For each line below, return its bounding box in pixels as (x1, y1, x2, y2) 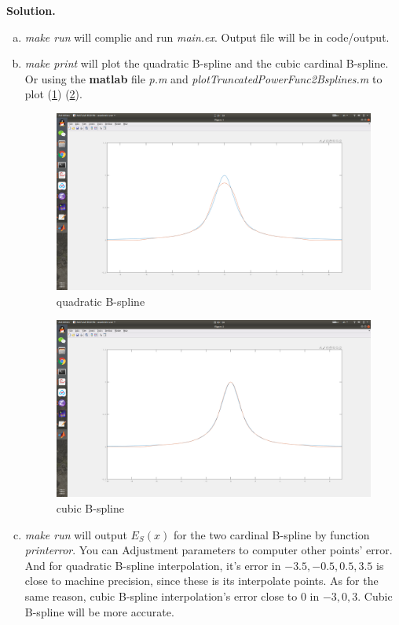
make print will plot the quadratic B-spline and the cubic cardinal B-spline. (24, 55, 389, 72)
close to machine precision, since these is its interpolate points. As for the (24, 572, 379, 589)
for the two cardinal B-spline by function (173, 526, 370, 542)
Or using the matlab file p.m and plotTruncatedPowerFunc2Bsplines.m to (24, 70, 383, 86)
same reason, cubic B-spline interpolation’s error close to (24, 587, 298, 604)
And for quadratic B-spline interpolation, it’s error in (24, 557, 281, 573)
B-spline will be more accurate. (24, 603, 174, 619)
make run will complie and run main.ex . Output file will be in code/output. (24, 28, 390, 45)
